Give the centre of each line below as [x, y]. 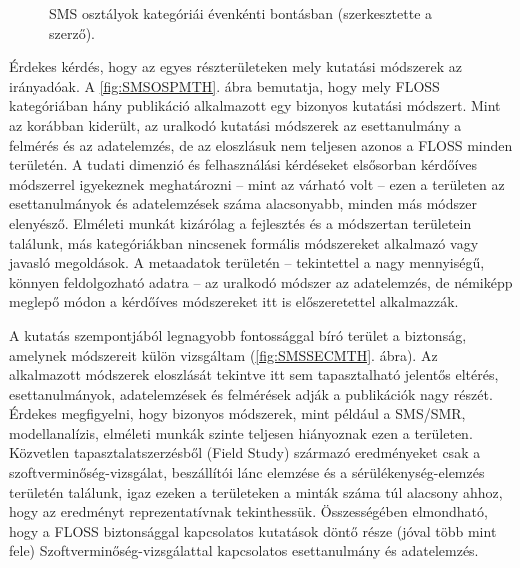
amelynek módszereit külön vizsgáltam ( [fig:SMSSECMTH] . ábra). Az [223, 354]
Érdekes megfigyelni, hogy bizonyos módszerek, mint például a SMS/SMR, [237, 413]
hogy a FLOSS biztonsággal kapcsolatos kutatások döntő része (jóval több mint [253, 530]
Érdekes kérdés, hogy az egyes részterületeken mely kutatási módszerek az [236, 66]
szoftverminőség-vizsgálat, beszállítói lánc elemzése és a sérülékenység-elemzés [247, 472]
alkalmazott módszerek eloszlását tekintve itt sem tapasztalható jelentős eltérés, [254, 374]
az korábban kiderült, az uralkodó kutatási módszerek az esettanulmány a [235, 124]
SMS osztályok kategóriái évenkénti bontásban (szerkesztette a [241, 13]
